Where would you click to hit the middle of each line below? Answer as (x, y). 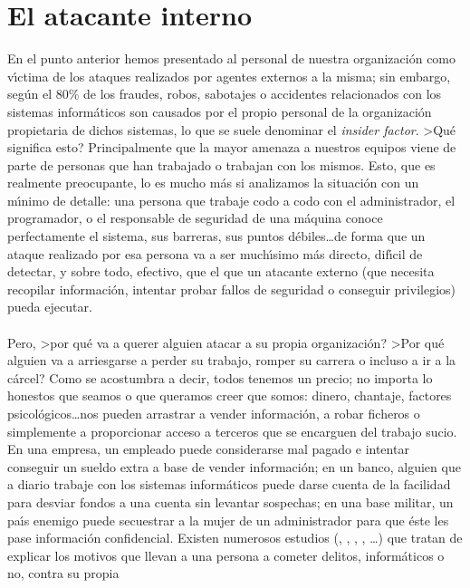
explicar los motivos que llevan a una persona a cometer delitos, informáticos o (226, 555)
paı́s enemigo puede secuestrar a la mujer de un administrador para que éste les (228, 520)
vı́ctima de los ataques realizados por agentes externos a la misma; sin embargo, (229, 76)
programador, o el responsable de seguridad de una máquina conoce (195, 218)
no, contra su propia (63, 573)
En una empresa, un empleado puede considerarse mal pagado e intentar (208, 449)
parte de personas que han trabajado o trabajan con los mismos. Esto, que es (221, 164)
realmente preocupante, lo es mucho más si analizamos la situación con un (213, 183)
